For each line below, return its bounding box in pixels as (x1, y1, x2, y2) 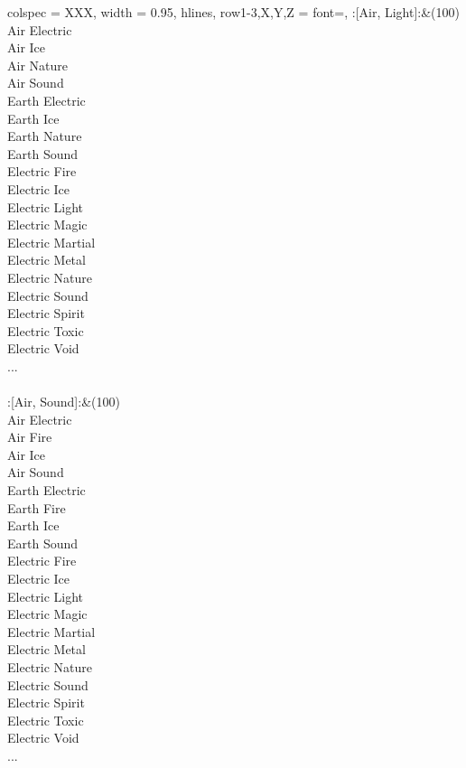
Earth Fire (7, 498, 66, 517)
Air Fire (7, 427, 52, 446)
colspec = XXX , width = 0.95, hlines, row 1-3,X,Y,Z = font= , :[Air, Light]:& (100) (7, 3, 461, 21)
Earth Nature (7, 126, 82, 145)
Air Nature (7, 55, 68, 74)
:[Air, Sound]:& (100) (7, 392, 120, 411)
